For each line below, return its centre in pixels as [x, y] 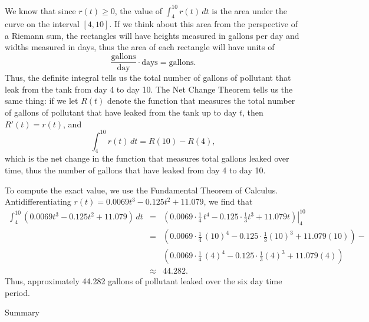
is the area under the [250, 10]
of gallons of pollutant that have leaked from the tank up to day [121, 112]
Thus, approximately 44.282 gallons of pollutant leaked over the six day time [144, 281]
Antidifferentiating [38, 201]
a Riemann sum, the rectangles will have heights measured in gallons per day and [152, 35]
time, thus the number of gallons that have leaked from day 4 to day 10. [135, 170]
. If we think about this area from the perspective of [203, 24]
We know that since [40, 10]
